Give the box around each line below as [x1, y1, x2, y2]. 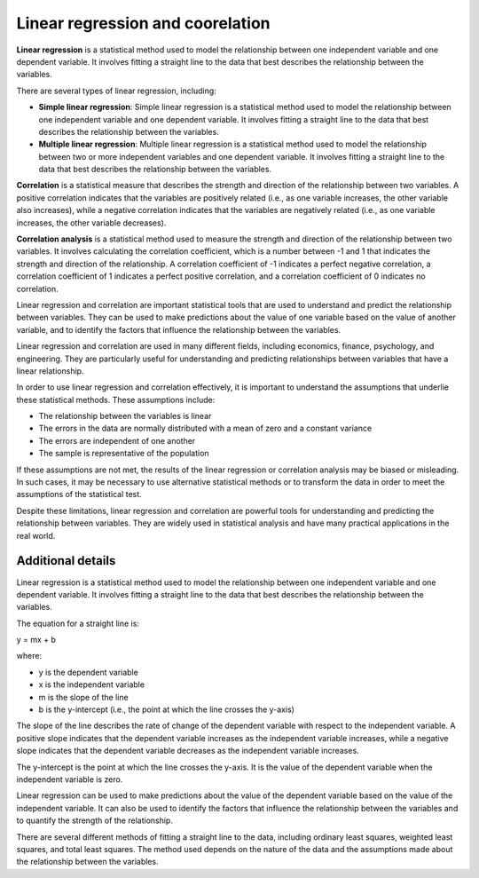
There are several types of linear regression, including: [16, 85, 216, 96]
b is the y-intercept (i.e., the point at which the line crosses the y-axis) [38, 704, 294, 715]
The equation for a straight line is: [16, 618, 139, 629]
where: [16, 651, 43, 661]
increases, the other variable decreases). [16, 218, 167, 228]
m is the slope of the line [38, 692, 129, 702]
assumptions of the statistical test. [16, 489, 142, 500]
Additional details [16, 553, 116, 568]
